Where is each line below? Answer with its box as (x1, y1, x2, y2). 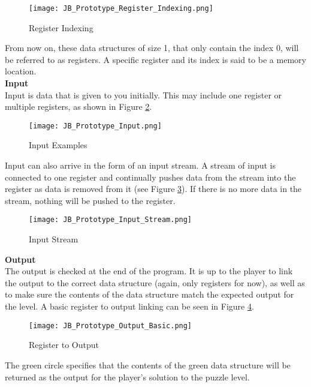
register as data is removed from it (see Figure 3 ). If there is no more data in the (5, 182, 302, 195)
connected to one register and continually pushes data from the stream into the (5, 170, 296, 183)
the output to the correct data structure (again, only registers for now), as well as (5, 276, 305, 289)
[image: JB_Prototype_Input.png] (29, 121, 162, 130)
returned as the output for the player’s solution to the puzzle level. (5, 370, 250, 383)
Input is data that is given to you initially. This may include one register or (5, 88, 282, 101)
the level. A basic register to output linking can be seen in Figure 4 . (5, 300, 254, 313)
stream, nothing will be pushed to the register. (5, 194, 176, 206)
